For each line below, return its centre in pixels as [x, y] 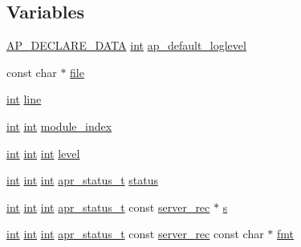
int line [24, 99]
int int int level [43, 153]
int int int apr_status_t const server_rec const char [135, 234]
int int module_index [59, 126]
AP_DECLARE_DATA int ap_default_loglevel [126, 45]
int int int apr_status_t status [83, 180]
